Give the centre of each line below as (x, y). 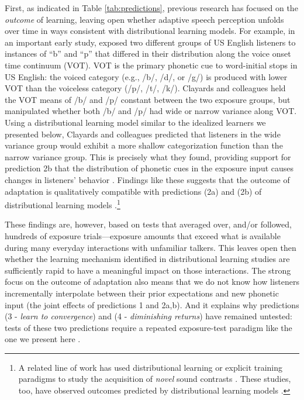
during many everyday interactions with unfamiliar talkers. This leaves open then (151, 247)
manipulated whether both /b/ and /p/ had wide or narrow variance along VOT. (151, 111)
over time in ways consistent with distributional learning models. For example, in (150, 31)
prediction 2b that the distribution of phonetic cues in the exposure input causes (149, 168)
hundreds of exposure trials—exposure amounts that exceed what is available (143, 235)
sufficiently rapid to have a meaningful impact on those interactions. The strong (148, 270)
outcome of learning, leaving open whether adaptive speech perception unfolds (144, 19)
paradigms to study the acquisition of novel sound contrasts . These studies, (155, 379)
